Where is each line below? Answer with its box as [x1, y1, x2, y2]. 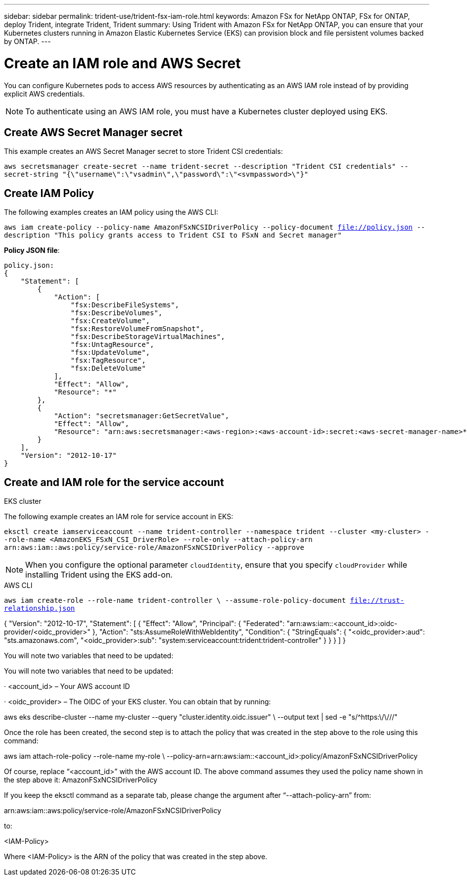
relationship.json [4, 604, 75, 613]
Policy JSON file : [4, 246, 60, 255]
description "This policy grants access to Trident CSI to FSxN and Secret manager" [4, 231, 342, 240]
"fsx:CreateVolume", [70, 317, 150, 325]
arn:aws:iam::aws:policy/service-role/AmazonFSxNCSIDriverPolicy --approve [4, 543, 304, 552]
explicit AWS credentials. [4, 89, 85, 98]
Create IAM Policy [4, 187, 94, 199]
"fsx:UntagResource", [70, 341, 154, 349]
